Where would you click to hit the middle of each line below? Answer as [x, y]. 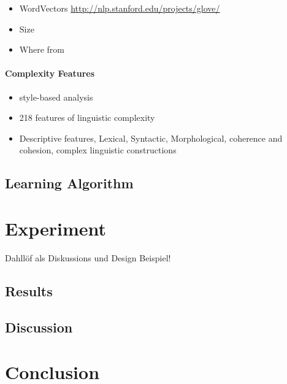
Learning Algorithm [69, 183]
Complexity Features [50, 73]
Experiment [56, 228]
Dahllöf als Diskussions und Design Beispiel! [88, 257]
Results [29, 290]
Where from [42, 49]
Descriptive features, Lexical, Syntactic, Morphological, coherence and [151, 138]
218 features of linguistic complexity [87, 117]
